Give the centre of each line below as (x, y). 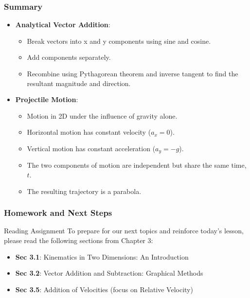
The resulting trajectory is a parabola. (84, 191)
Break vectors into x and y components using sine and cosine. (119, 41)
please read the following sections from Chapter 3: (79, 240)
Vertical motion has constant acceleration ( (91, 148)
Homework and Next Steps (58, 213)
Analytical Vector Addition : (63, 25)
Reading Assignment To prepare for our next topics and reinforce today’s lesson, (124, 231)
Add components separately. (69, 57)
